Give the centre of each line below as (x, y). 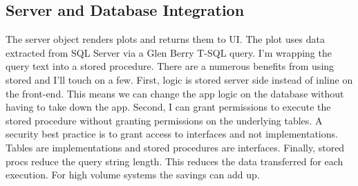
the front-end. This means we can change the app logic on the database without (175, 93)
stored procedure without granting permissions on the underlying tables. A (164, 120)
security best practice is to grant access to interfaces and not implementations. (172, 134)
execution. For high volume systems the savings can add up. (133, 175)
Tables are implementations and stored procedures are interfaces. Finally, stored (175, 147)
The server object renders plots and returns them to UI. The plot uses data (165, 39)
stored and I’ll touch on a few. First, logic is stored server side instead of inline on (179, 79)
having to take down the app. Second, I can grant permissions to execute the (168, 107)
